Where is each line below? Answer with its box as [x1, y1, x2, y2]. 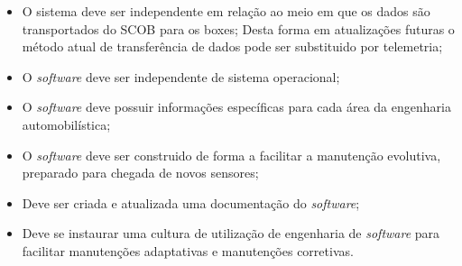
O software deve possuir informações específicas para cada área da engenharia [22, 97, 451, 116]
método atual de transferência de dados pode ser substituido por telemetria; [22, 37, 443, 56]
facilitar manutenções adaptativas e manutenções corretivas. [22, 241, 354, 260]
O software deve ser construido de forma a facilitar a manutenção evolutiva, [22, 145, 441, 164]
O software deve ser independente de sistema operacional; [22, 67, 340, 86]
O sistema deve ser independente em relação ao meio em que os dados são [22, 2, 430, 20]
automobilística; [22, 115, 111, 133]
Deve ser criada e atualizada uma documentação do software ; [22, 193, 360, 212]
